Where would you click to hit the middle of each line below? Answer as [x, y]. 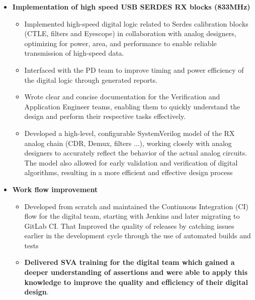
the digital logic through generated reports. [91, 80]
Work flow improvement [55, 189]
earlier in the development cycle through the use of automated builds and [138, 236]
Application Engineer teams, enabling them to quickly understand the [132, 106]
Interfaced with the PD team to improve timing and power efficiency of [134, 69]
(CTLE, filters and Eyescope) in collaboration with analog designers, [130, 33]
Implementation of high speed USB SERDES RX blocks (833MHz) [131, 7]
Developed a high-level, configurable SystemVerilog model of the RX [130, 133]
